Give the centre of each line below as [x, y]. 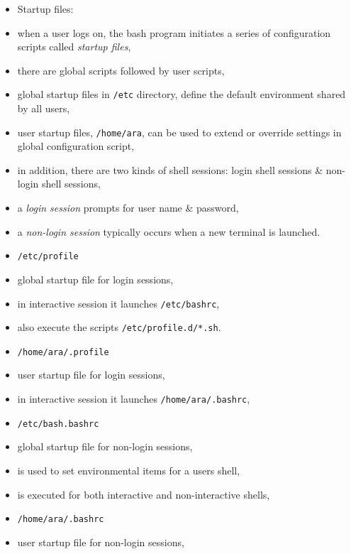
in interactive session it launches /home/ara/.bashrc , [134, 399]
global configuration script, [76, 146]
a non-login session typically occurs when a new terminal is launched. [169, 231]
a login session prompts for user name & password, [128, 208]
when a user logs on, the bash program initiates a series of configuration [174, 32]
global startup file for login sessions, [95, 279]
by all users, [44, 108]
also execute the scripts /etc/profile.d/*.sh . [119, 327]
